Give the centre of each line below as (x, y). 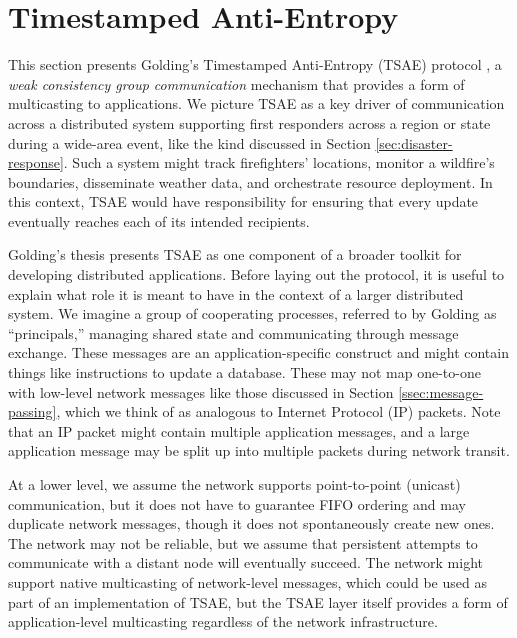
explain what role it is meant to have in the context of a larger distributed (236, 293)
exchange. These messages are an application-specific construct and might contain (258, 352)
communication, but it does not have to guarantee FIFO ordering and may (237, 503)
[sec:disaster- (414, 142)
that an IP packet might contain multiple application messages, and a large (239, 430)
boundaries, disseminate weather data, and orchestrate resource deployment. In (250, 181)
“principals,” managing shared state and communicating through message (233, 332)
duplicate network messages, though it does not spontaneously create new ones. (251, 523)
